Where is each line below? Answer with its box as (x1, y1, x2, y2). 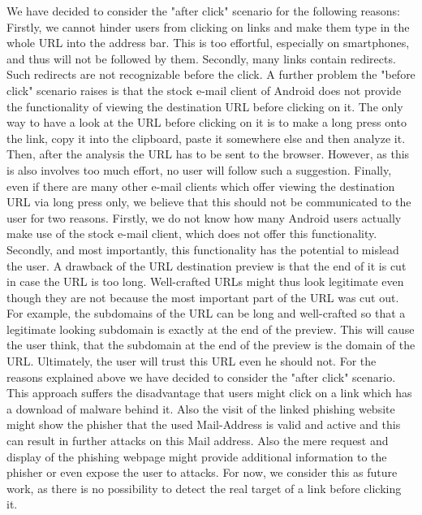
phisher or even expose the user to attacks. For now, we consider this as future (6, 464, 398, 481)
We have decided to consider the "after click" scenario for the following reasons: (6, 2, 400, 19)
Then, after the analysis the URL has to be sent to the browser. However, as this (6, 145, 410, 162)
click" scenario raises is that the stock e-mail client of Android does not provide (6, 81, 402, 98)
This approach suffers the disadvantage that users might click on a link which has (6, 384, 412, 401)
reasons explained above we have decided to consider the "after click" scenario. (6, 368, 396, 385)
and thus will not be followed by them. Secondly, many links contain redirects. (6, 50, 396, 67)
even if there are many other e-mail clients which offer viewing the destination (6, 177, 395, 194)
